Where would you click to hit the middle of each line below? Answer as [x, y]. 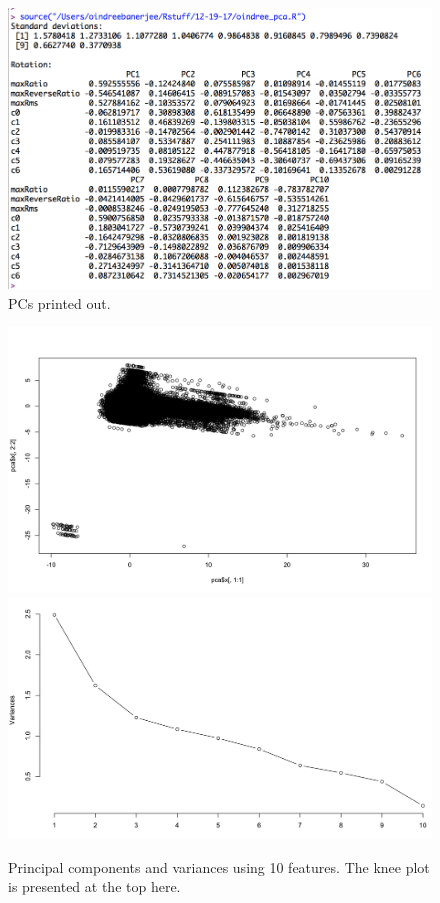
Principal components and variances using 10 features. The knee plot [219, 866]
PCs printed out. [59, 302]
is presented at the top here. [94, 886]
